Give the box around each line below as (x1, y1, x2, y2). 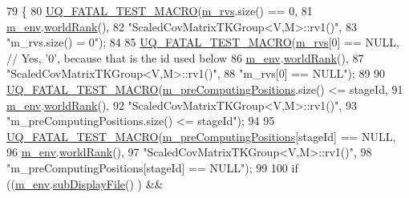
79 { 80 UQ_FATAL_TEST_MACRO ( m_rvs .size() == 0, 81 (6, 2, 313, 18)
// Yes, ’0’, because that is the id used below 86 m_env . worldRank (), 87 (6, 49, 364, 66)
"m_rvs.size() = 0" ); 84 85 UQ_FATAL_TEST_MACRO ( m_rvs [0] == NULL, (6, 34, 399, 51)
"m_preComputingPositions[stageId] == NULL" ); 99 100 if (6, 159, 298, 176)
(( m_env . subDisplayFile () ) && (6, 175, 164, 192)
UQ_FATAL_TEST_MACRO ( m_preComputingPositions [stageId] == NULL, (6, 127, 396, 144)
